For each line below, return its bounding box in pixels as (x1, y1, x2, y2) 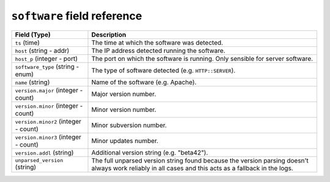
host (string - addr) (15, 46, 70, 55)
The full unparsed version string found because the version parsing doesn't (91, 156, 309, 164)
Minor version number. (91, 105, 156, 114)
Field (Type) (15, 30, 51, 39)
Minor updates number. (91, 136, 159, 145)
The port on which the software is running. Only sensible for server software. (91, 54, 313, 63)
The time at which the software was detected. (91, 38, 223, 47)
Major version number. (91, 89, 156, 98)
